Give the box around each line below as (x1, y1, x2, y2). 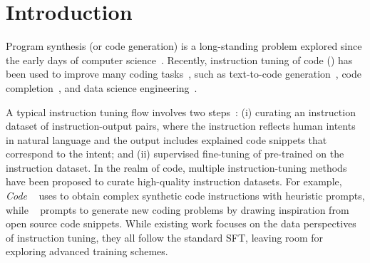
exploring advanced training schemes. (6, 244, 168, 259)
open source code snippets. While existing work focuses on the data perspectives (6, 216, 356, 231)
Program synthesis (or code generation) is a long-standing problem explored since (6, 38, 362, 53)
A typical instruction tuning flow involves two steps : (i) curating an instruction (6, 104, 356, 119)
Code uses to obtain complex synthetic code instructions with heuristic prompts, (6, 188, 365, 203)
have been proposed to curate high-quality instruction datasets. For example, (6, 174, 342, 189)
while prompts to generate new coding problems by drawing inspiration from (6, 202, 349, 217)
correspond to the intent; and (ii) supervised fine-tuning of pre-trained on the (6, 146, 344, 161)
